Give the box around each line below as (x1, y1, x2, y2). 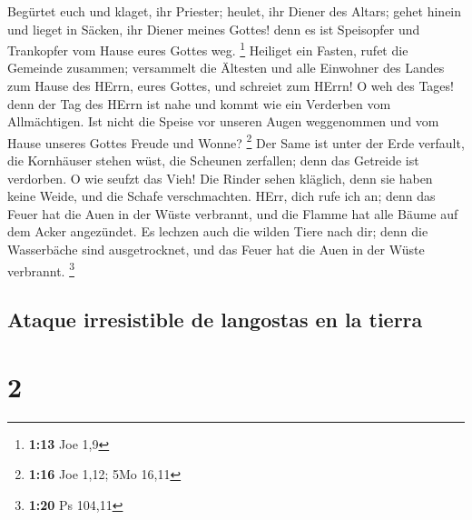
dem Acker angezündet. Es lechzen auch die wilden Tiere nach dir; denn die (7, 222, 428, 241)
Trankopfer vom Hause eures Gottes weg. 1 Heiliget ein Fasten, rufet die (7, 38, 408, 59)
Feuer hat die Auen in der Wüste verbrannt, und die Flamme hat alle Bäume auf (7, 204, 458, 223)
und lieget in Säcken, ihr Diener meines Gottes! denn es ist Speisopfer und (7, 19, 420, 38)
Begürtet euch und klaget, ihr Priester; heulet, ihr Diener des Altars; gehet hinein (7, 2, 462, 20)
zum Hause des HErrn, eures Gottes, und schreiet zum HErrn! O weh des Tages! (7, 76, 454, 95)
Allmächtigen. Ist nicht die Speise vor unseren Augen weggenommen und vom (7, 112, 439, 131)
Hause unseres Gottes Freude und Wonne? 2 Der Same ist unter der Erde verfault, (7, 130, 465, 152)
